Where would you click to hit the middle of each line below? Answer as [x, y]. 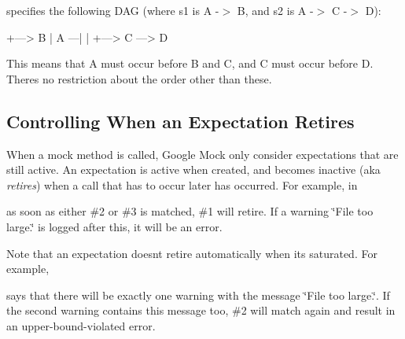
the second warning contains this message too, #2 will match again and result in [201, 310]
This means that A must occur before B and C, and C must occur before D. [190, 63]
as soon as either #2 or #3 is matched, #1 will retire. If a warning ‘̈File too [190, 211]
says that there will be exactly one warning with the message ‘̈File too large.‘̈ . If [198, 295]
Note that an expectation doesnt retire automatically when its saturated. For [192, 253]
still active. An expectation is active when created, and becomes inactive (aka [193, 169]
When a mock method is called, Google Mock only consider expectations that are [202, 154]
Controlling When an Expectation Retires [180, 121]
